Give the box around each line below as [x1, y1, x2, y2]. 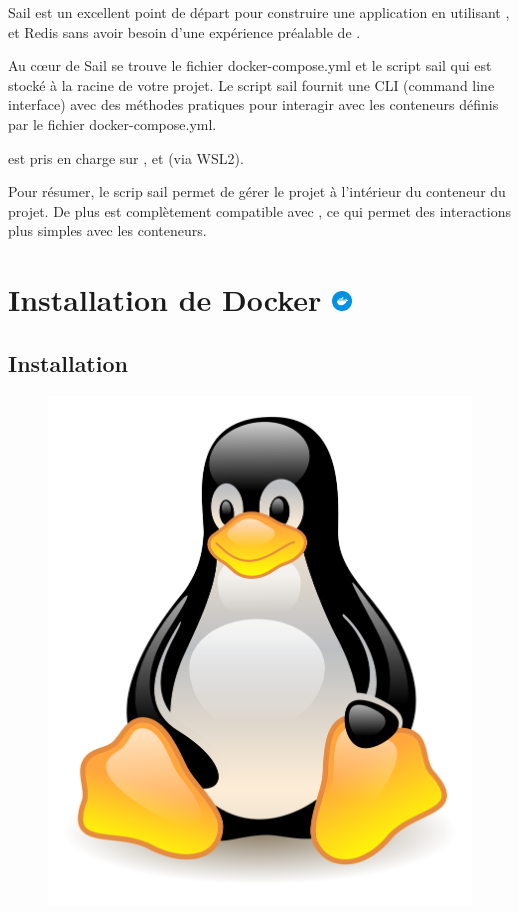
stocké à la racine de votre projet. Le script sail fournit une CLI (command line [8, 74, 495, 95]
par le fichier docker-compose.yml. [8, 113, 217, 134]
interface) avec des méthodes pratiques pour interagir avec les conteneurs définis [8, 94, 499, 115]
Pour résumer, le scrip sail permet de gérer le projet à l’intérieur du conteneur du [8, 181, 506, 202]
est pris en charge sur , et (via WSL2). [8, 147, 244, 168]
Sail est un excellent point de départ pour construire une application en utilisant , [8, 2, 510, 22]
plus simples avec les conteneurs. [8, 220, 207, 241]
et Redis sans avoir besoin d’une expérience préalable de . [8, 21, 361, 42]
